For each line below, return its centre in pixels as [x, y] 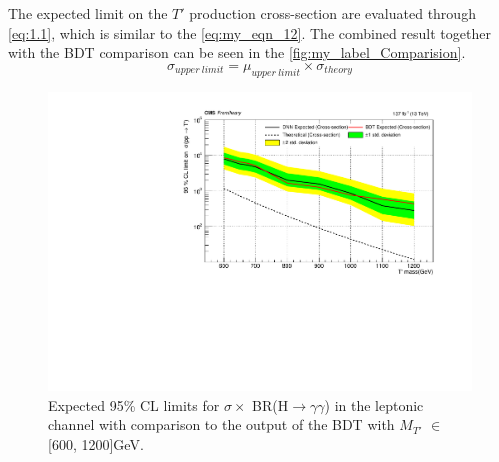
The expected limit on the [88, 13]
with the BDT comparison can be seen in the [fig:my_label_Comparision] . [237, 52]
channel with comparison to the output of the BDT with [221, 424]
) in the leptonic [374, 404]
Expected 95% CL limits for [134, 404]
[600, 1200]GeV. [96, 444]
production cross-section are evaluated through [332, 13]
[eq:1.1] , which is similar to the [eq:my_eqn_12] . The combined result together [249, 32]
